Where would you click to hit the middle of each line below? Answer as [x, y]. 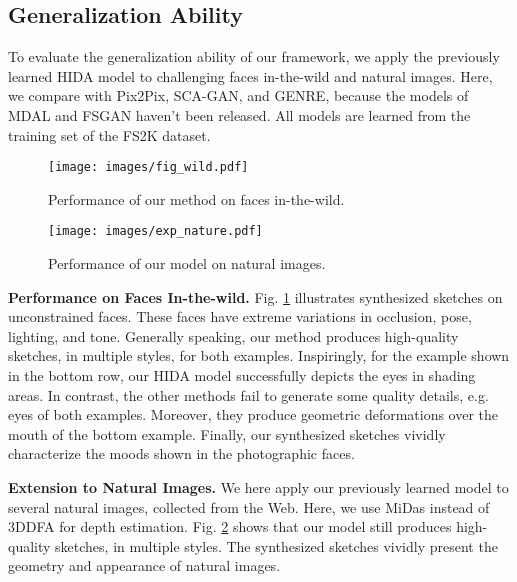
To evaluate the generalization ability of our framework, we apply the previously [254, 56]
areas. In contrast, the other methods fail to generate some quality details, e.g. [248, 394]
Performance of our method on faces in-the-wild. [196, 198]
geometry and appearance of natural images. [144, 565]
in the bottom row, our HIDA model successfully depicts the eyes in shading [242, 375]
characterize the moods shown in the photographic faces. [181, 453]
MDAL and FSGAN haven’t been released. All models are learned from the [239, 114]
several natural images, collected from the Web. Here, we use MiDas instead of [249, 506]
